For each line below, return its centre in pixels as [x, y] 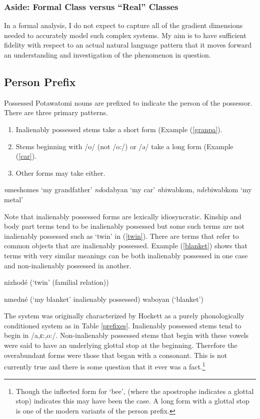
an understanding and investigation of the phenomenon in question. [107, 55]
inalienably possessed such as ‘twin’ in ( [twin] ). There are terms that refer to [121, 236]
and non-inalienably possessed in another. [68, 265]
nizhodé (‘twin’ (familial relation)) [56, 282]
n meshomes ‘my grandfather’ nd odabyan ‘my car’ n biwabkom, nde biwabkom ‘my [128, 189]
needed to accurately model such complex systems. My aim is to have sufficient [125, 35]
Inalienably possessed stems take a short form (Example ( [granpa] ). [119, 129]
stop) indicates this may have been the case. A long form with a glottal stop [132, 401]
